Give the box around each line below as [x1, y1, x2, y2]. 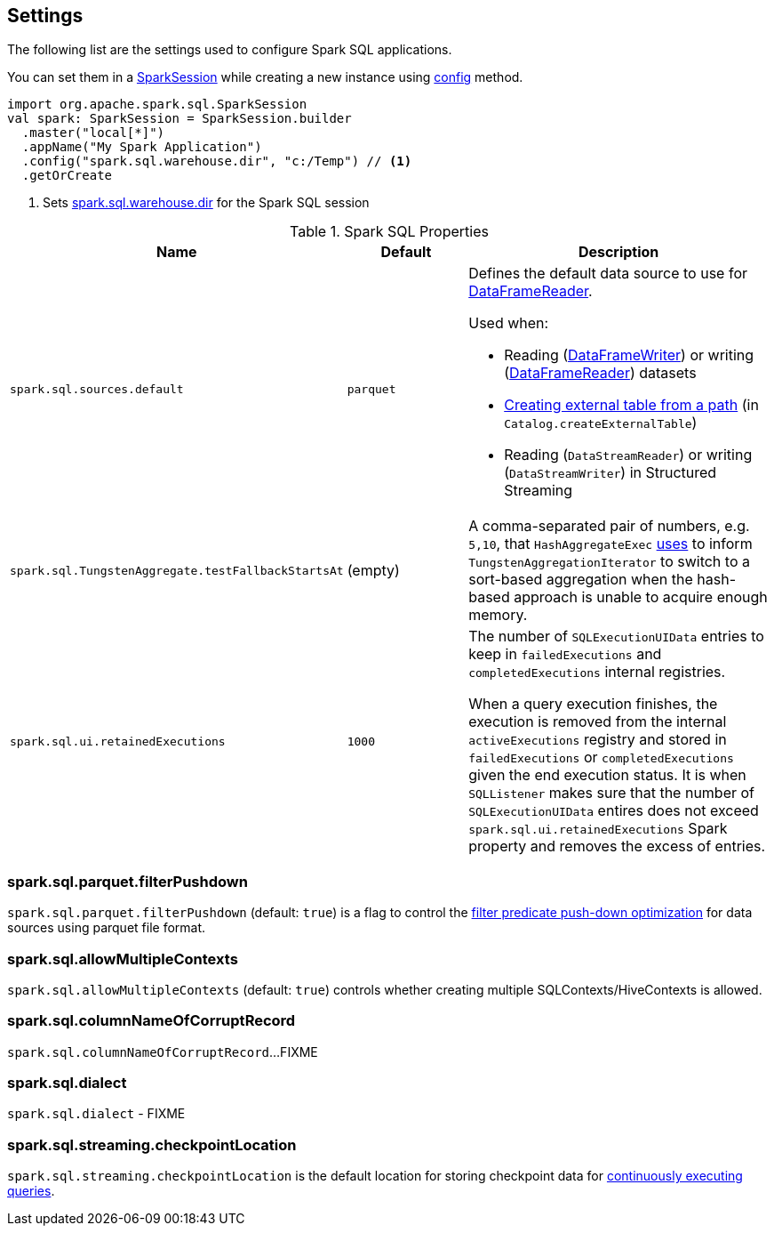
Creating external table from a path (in [504, 396, 759, 415]
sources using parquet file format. [7, 920, 206, 936]
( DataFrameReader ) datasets [504, 364, 697, 383]
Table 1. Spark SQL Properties [290, 222, 489, 241]
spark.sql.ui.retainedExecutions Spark [468, 819, 728, 838]
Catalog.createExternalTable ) [504, 414, 698, 432]
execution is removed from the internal [468, 713, 727, 731]
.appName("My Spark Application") [21, 140, 262, 155]
